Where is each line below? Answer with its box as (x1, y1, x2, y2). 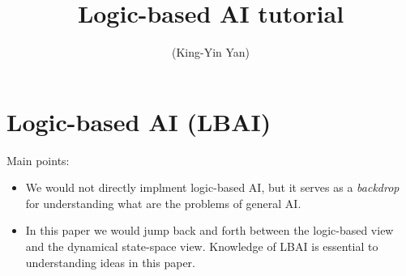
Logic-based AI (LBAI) (6, 104, 271, 138)
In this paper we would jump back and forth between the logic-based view (25, 222, 394, 239)
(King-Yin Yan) (171, 44, 250, 61)
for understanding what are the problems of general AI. (25, 194, 301, 211)
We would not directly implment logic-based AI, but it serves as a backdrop (25, 179, 400, 196)
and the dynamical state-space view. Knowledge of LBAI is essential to (25, 238, 378, 255)
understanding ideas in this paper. (25, 253, 195, 270)
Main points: (6, 151, 70, 168)
